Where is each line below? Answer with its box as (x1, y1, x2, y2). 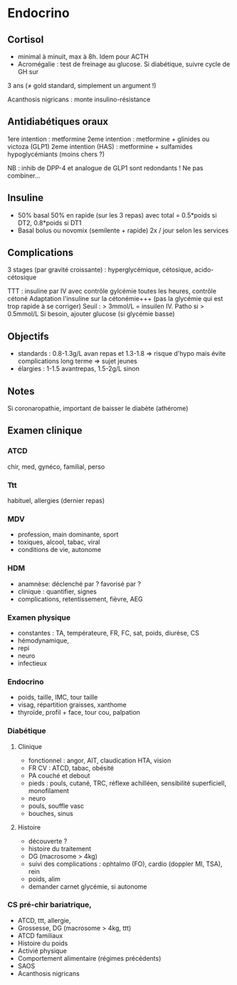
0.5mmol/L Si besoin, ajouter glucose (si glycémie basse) (7, 310, 176, 318)
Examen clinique (7, 424, 83, 437)
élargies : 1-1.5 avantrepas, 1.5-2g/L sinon (17, 364, 140, 373)
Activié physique (17, 946, 68, 955)
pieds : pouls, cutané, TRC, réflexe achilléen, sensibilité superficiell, (28, 779, 226, 787)
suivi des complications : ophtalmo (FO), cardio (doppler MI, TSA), (28, 859, 223, 868)
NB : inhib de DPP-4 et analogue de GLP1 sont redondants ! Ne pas (7, 163, 204, 172)
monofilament (28, 786, 70, 795)
